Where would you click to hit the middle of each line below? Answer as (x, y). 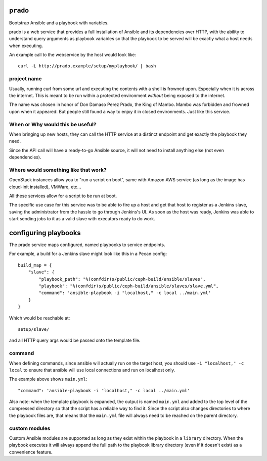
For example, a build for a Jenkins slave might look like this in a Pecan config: (88, 254)
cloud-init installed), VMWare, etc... (45, 187)
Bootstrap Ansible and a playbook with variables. (59, 23)
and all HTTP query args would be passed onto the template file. (75, 340)
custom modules (30, 428)
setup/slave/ (34, 329)
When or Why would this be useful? (53, 124)
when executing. (26, 46)
